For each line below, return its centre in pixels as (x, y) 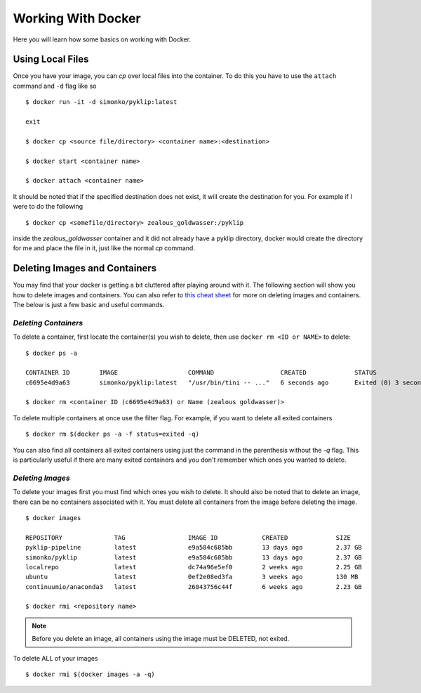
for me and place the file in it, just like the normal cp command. (104, 248)
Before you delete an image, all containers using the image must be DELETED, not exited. (161, 639)
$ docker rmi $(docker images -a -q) (91, 674)
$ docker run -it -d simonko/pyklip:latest (101, 102)
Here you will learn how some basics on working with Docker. (102, 39)
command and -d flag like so (55, 86)
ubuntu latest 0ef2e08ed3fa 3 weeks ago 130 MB (192, 577)
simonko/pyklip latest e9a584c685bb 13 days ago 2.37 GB (194, 557)
